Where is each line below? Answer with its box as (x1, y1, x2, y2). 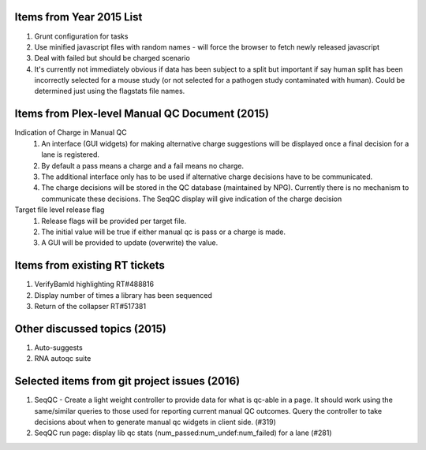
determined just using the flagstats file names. (34, 87, 185, 96)
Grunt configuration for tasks (34, 32, 129, 41)
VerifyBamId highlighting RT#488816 (34, 280, 154, 289)
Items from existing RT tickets (14, 258, 165, 272)
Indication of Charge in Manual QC (14, 128, 127, 137)
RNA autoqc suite (34, 354, 92, 363)
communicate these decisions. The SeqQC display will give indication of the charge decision (41, 194, 342, 203)
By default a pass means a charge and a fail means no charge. (41, 161, 245, 170)
